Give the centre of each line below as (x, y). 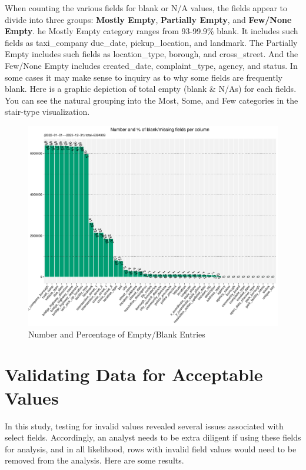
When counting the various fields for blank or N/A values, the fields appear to (146, 8)
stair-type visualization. (47, 112)
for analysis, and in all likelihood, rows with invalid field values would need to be (151, 449)
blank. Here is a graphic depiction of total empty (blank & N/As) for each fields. (151, 89)
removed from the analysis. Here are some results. (94, 460)
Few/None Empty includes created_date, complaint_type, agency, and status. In (151, 65)
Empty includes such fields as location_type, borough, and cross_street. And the (152, 54)
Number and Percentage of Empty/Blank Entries (117, 334)
